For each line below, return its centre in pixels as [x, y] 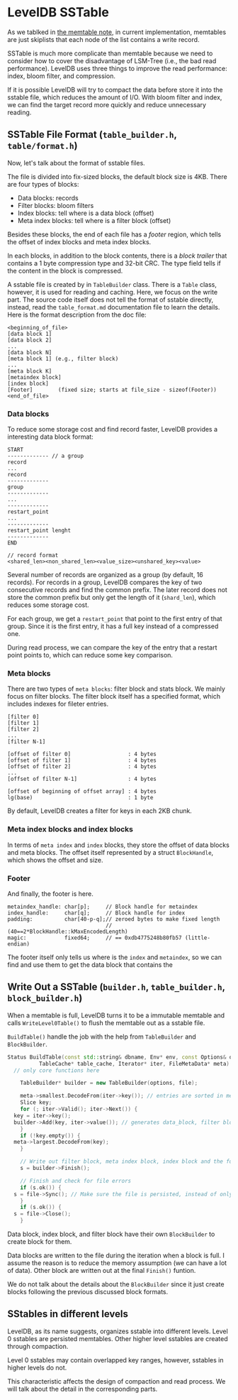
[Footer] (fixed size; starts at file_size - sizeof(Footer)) [112, 390]
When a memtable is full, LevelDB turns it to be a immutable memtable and [116, 1015]
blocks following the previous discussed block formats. [88, 1292]
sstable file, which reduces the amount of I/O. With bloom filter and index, [115, 97]
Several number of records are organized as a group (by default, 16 [105, 575]
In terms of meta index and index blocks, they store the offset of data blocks [119, 845]
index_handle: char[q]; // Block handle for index [96, 913]
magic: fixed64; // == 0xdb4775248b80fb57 [95, 938]
